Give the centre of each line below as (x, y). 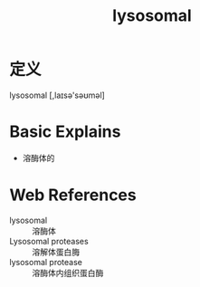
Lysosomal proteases (49, 241)
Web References (73, 195)
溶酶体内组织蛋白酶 (68, 273)
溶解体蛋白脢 (56, 252)
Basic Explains (65, 132)
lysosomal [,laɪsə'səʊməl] (57, 95)
